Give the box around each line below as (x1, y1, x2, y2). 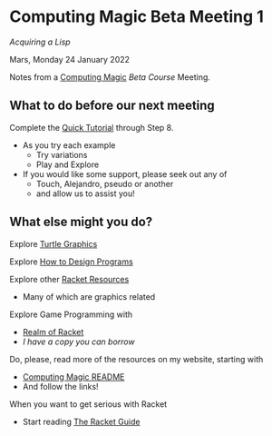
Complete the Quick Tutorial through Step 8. (9, 122, 174, 133)
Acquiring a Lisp (9, 36, 71, 47)
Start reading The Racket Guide (22, 416, 141, 427)
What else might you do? (9, 214, 153, 230)
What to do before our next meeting (9, 98, 215, 114)
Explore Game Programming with (9, 309, 133, 320)
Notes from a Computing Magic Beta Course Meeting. (9, 71, 211, 83)
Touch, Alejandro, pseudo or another (35, 178, 174, 189)
